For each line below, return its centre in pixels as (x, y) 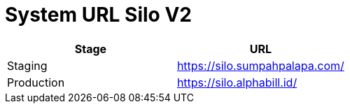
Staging (27, 65)
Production (36, 82)
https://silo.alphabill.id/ (237, 82)
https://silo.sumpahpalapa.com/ (260, 65)
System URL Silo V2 (98, 15)
